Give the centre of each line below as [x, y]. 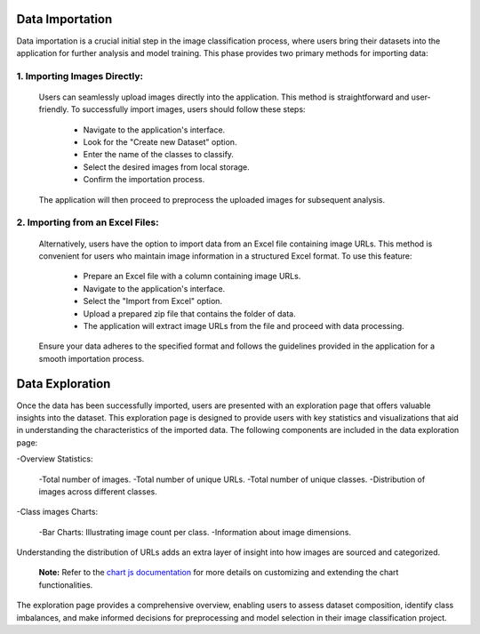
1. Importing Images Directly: [80, 76]
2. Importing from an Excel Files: [88, 222]
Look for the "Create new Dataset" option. [160, 142]
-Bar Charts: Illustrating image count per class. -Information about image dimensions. [195, 532]
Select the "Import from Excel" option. [152, 301]
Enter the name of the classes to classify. [159, 155]
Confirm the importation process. [144, 180]
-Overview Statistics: [55, 459]
